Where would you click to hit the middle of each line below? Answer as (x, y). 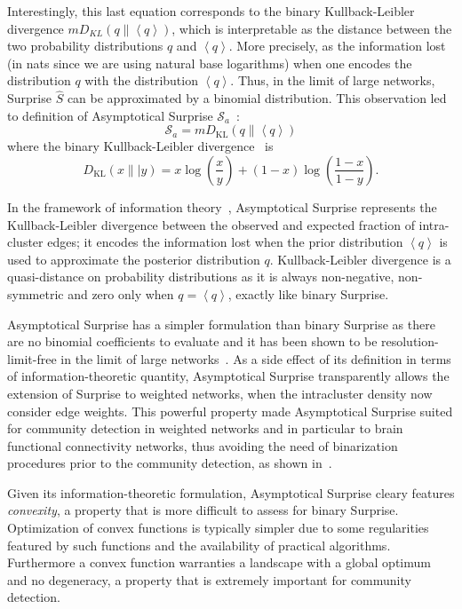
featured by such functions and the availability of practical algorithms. (199, 545)
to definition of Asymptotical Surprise (110, 115)
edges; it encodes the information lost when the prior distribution (225, 242)
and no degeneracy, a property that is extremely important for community (209, 579)
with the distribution (141, 80)
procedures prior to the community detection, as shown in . (170, 463)
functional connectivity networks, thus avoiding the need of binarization (203, 445)
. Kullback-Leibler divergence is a (360, 259)
